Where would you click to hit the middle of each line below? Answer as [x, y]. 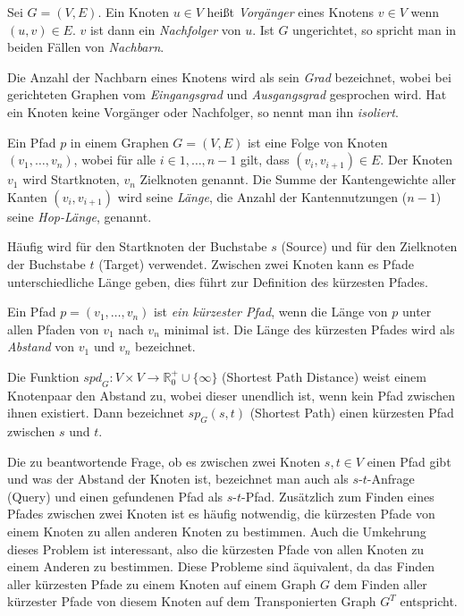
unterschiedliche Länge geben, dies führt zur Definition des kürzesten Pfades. [218, 281]
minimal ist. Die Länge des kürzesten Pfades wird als [309, 329]
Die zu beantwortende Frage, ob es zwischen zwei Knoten [164, 461]
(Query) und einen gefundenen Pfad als [115, 496]
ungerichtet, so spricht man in [375, 29]
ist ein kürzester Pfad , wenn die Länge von [271, 312]
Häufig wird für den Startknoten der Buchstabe [137, 246]
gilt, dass [265, 160]
